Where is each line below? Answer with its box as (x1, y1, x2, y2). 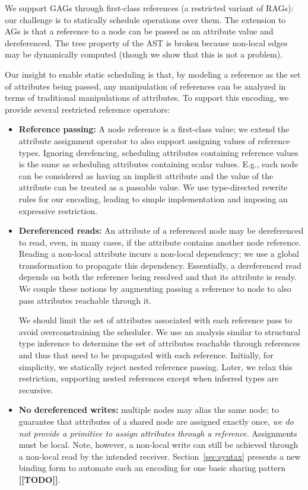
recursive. (18, 383, 53, 396)
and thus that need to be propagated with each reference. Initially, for (18, 349, 274, 361)
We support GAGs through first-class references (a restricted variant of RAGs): (5, 2, 294, 14)
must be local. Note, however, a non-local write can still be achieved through (18, 438, 299, 451)
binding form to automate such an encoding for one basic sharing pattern (18, 462, 285, 474)
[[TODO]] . (18, 473, 61, 485)
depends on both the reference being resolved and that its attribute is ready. (18, 271, 297, 283)
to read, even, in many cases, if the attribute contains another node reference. (18, 236, 301, 248)
